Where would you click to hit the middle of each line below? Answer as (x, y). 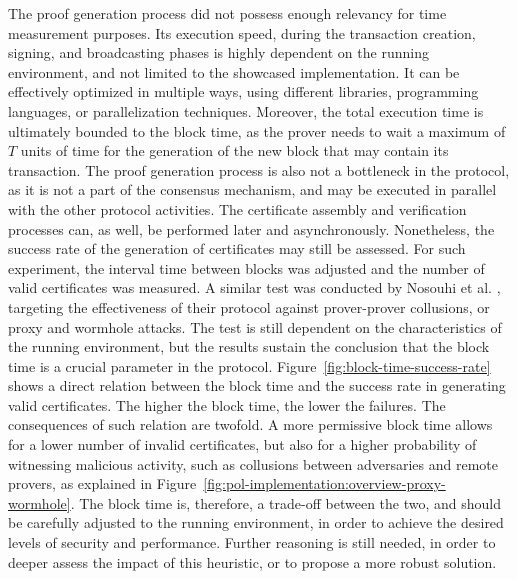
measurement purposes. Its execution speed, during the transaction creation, (242, 32)
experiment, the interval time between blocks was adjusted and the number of (246, 267)
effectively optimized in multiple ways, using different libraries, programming (243, 91)
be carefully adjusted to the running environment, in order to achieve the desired (256, 522)
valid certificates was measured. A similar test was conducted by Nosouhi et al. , (254, 287)
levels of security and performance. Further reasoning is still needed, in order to (252, 542)
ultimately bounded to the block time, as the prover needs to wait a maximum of (257, 130)
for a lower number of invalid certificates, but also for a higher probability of (242, 444)
